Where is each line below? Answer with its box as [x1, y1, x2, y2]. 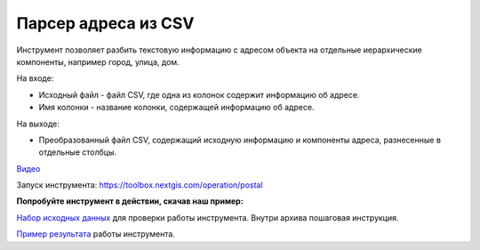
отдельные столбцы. [38, 147, 117, 157]
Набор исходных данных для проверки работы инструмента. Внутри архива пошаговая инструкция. [16, 212, 399, 222]
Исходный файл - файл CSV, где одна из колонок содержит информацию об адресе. [38, 89, 360, 100]
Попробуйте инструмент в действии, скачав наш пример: [16, 196, 244, 206]
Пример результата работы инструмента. [16, 229, 175, 239]
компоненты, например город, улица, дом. [16, 56, 180, 67]
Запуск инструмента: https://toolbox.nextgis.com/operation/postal [16, 180, 263, 190]
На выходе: [16, 118, 60, 129]
